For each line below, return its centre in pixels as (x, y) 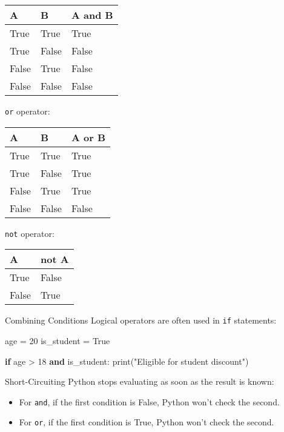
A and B (92, 15)
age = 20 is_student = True (58, 340)
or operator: (28, 111)
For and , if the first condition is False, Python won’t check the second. (149, 401)
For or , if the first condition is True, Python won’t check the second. (147, 422)
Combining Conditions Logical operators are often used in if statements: (141, 320)
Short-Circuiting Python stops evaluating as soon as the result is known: (140, 381)
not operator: (30, 233)
